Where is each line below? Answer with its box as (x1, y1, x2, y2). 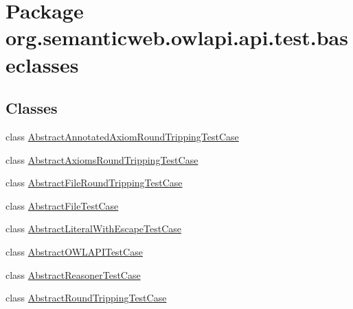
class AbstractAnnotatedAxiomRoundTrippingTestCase (5, 129, 239, 143)
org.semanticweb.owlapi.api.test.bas (5, 23, 348, 51)
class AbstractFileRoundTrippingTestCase (5, 175, 183, 190)
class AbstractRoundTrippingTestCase (5, 291, 167, 305)
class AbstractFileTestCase (5, 198, 119, 212)
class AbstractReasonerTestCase (5, 267, 141, 282)
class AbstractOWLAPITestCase (5, 244, 143, 258)
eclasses (5, 50, 79, 78)
